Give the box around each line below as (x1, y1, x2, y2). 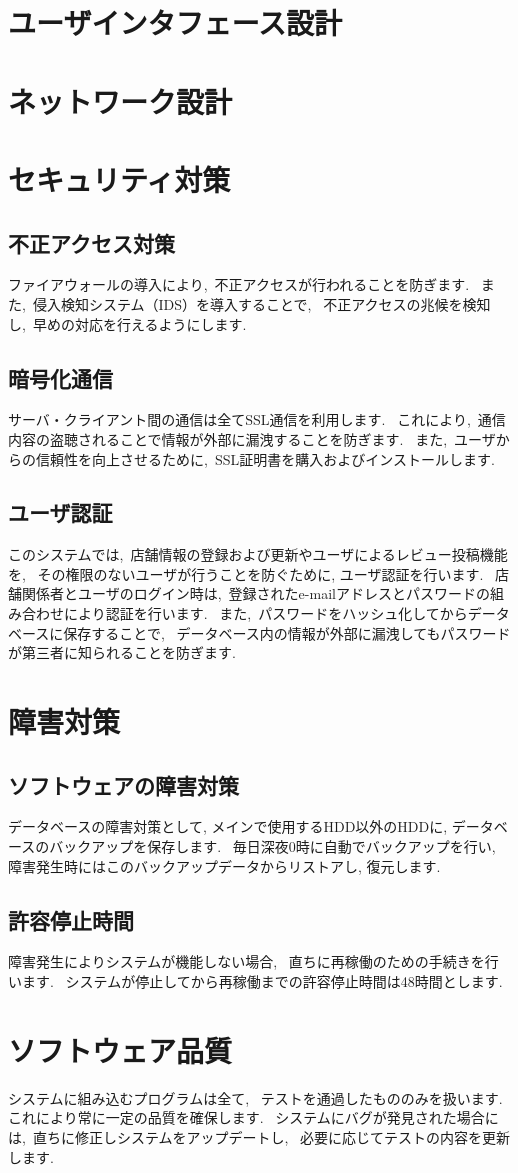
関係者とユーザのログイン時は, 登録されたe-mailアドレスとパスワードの (21, 583, 490, 604)
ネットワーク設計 (8, 80, 233, 121)
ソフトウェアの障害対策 (8, 769, 239, 800)
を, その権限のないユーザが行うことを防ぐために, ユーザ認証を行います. (8, 563, 484, 584)
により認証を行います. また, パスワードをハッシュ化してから (63, 603, 468, 624)
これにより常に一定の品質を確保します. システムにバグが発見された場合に (8, 1107, 499, 1128)
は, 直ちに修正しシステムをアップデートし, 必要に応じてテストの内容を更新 (8, 1126, 511, 1147)
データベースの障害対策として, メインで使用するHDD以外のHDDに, (8, 816, 448, 837)
